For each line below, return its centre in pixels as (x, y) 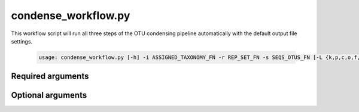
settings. (22, 41)
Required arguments (50, 77)
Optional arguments (49, 95)
